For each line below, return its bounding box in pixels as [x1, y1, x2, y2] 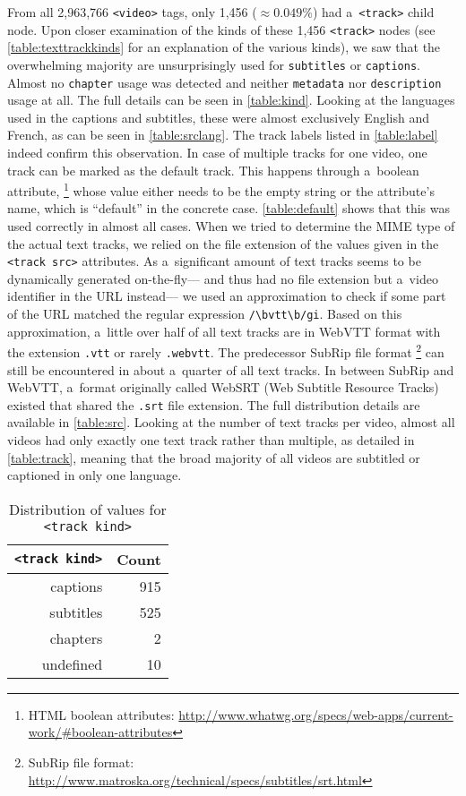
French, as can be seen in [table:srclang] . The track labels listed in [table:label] [7, 125, 438, 144]
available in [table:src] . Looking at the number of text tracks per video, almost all [7, 413, 455, 432]
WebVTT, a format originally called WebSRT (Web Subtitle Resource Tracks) [7, 378, 439, 397]
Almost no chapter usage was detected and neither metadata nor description [7, 73, 442, 91]
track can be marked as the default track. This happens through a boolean [7, 160, 419, 179]
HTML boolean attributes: [28, 705, 175, 723]
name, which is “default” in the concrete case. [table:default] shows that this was [7, 199, 450, 218]
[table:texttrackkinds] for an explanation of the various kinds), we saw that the [7, 38, 441, 56]
